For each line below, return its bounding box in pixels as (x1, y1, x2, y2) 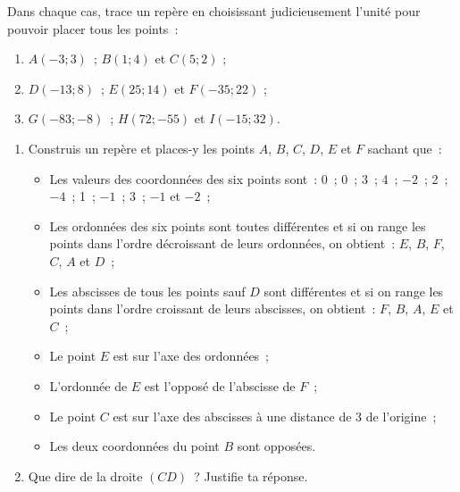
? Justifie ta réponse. (194, 466, 308, 485)
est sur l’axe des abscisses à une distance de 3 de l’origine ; (113, 406, 437, 425)
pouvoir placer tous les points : (7, 19, 179, 38)
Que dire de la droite (28, 466, 143, 485)
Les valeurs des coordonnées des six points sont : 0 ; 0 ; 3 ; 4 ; (49, 169, 398, 188)
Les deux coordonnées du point (49, 437, 220, 455)
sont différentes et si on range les (263, 281, 444, 300)
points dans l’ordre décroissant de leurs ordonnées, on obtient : (49, 234, 396, 253)
